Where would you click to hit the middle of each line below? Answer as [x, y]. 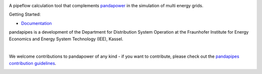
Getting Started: [25, 14]
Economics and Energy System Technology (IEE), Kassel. [66, 39]
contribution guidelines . [33, 63]
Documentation [36, 23]
